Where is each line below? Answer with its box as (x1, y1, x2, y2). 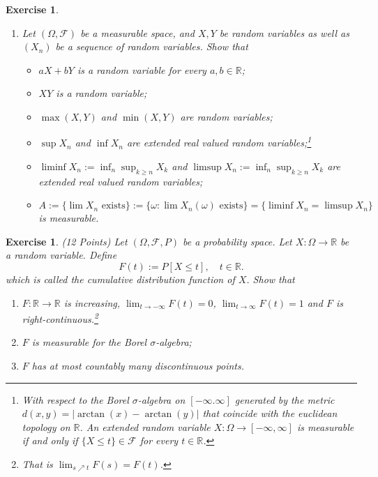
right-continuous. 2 (22, 310, 99, 326)
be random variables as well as (219, 25, 349, 40)
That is (22, 456, 53, 471)
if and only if (22, 433, 78, 448)
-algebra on (137, 392, 186, 407)
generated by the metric (234, 392, 335, 407)
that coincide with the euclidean (202, 406, 338, 421)
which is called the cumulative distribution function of (6, 271, 235, 286)
